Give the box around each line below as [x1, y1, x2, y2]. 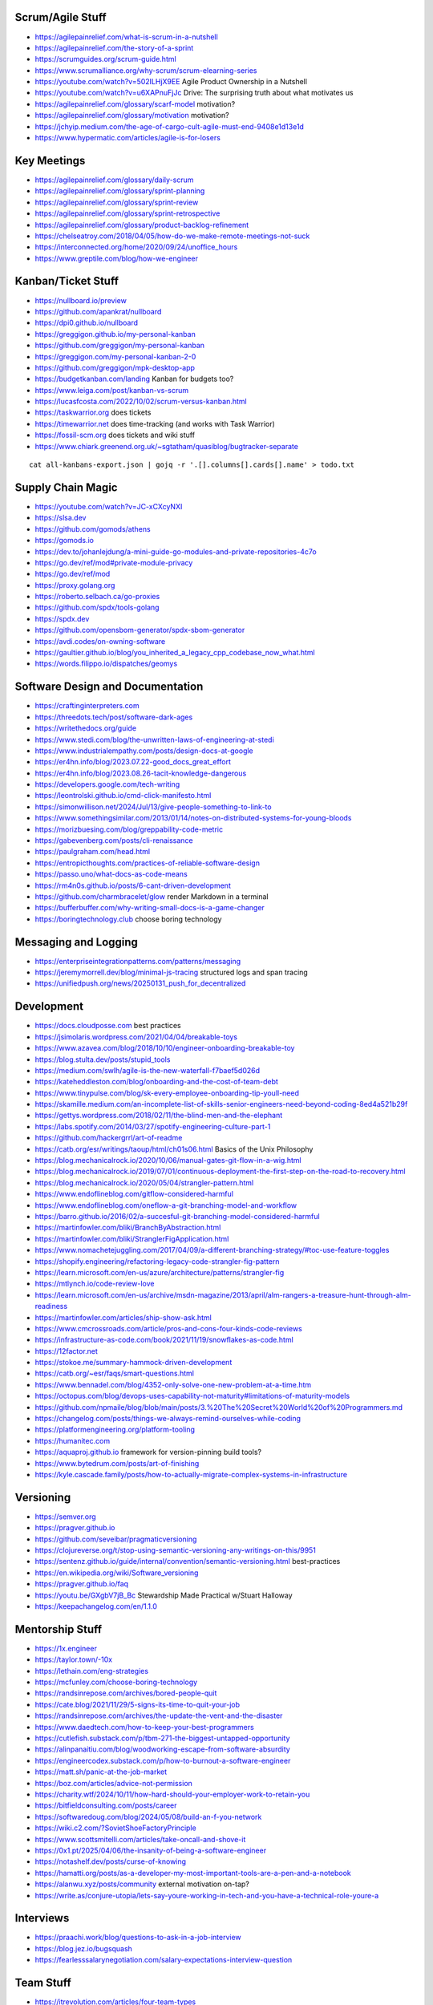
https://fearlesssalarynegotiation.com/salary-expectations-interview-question [34, 1955, 293, 1965]
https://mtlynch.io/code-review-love [34, 1279, 155, 1289]
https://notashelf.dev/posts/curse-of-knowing [34, 1857, 187, 1866]
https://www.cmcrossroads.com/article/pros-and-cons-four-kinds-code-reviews [34, 1323, 302, 1333]
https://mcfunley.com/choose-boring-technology [34, 1677, 198, 1687]
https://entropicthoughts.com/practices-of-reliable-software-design [34, 858, 261, 868]
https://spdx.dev [34, 614, 90, 623]
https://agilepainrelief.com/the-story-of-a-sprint [34, 43, 194, 52]
